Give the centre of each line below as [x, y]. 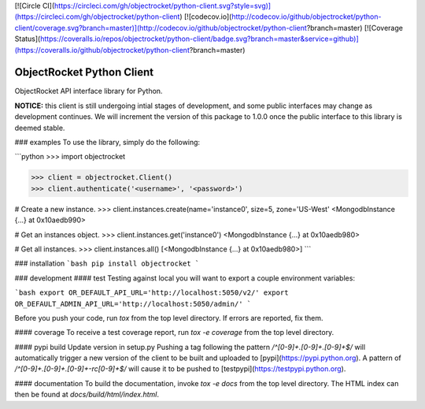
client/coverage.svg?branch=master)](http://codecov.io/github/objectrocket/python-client [161, 28]
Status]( [28, 39]
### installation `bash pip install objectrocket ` [107, 263]
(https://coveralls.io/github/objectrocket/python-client [102, 50]
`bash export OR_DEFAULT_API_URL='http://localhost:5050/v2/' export [152, 293]
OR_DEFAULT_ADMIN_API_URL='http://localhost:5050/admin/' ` [133, 304]
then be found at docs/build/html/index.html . [87, 395]
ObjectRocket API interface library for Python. [89, 91]
